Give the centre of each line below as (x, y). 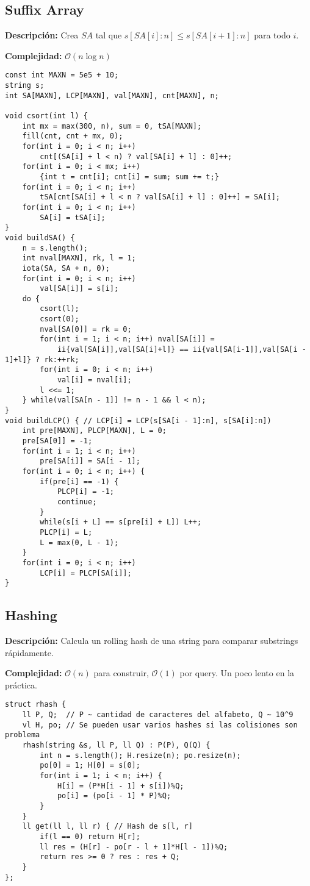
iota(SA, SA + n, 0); (66, 268)
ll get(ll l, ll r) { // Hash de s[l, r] (107, 827)
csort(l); (59, 309)
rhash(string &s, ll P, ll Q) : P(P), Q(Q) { (116, 745)
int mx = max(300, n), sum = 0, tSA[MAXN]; (112, 126)
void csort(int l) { (47, 116)
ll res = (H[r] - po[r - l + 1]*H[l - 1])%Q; (134, 847)
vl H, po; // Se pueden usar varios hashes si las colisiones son (160, 725)
